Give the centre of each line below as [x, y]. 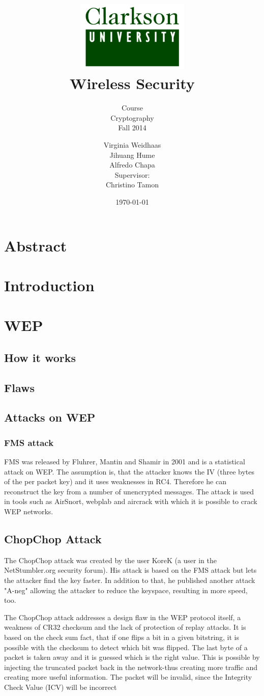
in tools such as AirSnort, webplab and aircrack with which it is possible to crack [131, 501]
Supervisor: [132, 174]
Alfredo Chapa [132, 165]
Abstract [36, 245]
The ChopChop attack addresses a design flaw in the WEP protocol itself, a [123, 617]
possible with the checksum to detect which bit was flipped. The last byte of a [126, 647]
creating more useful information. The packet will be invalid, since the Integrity [128, 677]
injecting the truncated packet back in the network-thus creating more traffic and [131, 667]
